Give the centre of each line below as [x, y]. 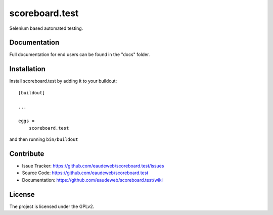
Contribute [27, 154]
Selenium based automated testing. [46, 28]
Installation [27, 69]
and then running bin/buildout [44, 139]
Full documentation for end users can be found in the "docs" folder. [80, 55]
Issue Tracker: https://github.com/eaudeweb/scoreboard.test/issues [93, 166]
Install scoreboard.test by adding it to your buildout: [63, 81]
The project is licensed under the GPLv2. [52, 206]
